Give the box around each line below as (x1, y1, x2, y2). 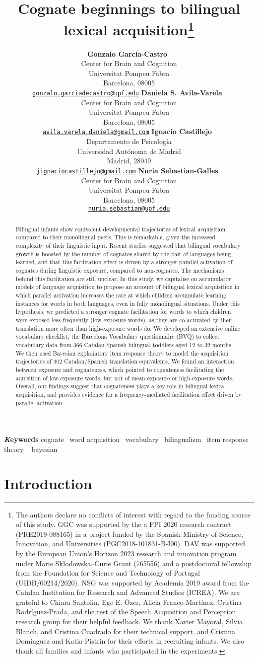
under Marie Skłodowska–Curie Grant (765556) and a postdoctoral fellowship (15, 558, 252, 568)
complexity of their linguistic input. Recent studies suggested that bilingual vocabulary (15, 241, 241, 250)
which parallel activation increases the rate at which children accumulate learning (15, 291, 226, 299)
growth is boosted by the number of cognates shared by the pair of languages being (15, 249, 231, 258)
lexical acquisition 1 (64, 17, 194, 40)
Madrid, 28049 (107, 155, 151, 166)
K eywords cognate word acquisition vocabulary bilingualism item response (4, 434, 249, 444)
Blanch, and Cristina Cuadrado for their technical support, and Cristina (15, 626, 235, 636)
